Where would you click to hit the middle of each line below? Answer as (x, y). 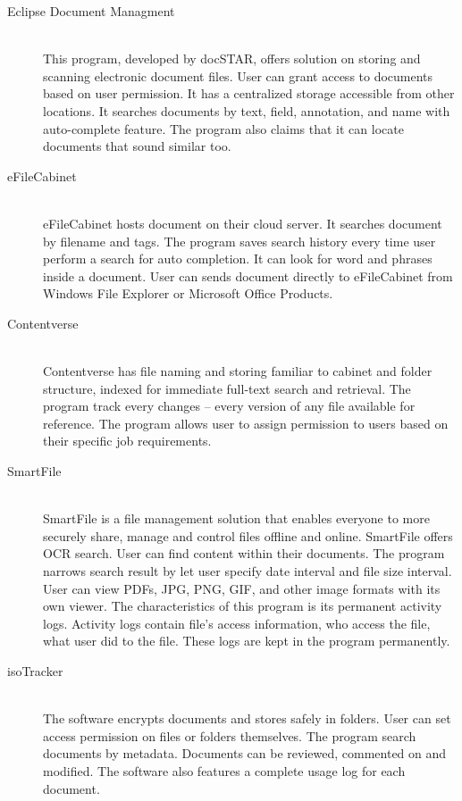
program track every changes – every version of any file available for (229, 406)
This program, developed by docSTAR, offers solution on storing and (232, 58)
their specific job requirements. (127, 441)
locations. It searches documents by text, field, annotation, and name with (247, 110)
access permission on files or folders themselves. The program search (230, 735)
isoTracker (35, 671)
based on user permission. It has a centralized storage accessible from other (249, 93)
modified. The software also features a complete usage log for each (224, 770)
